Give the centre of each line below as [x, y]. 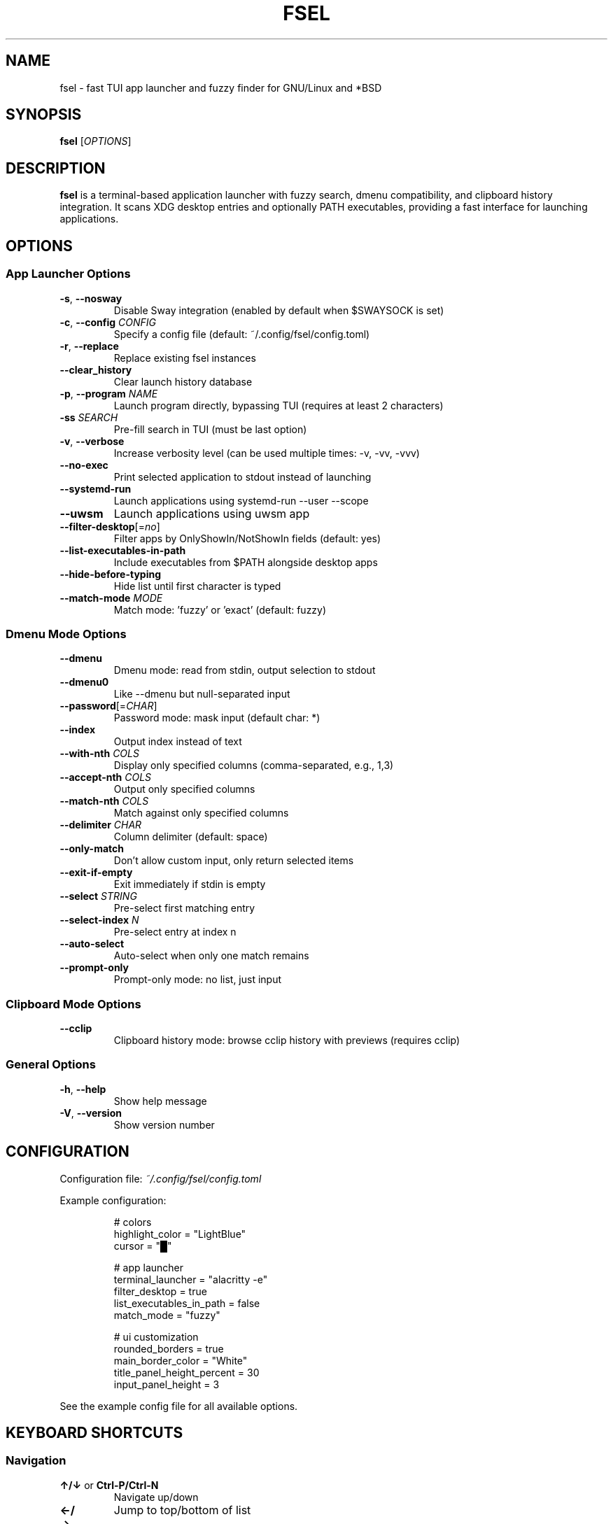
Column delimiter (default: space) [191, 837]
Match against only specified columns [201, 813]
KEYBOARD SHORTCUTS [94, 1433]
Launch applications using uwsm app [212, 513]
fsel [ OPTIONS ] [96, 141]
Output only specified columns [184, 789]
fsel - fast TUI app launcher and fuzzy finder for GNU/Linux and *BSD [221, 87]
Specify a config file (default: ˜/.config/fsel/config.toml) [242, 334]
